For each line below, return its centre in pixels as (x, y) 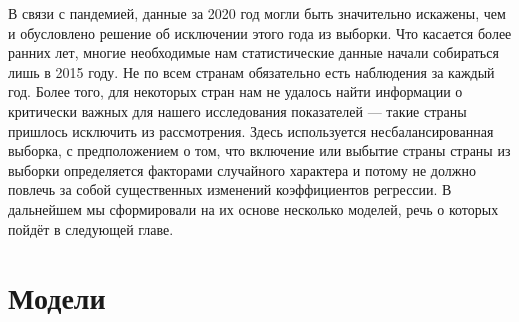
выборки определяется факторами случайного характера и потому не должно (242, 169)
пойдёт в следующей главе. (91, 228)
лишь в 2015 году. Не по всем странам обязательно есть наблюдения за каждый (251, 71)
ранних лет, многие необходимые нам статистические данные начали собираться (253, 52)
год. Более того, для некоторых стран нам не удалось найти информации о (235, 91)
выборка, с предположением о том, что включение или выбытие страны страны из (259, 150)
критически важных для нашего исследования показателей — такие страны (237, 110)
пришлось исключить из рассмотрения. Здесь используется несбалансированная (251, 130)
